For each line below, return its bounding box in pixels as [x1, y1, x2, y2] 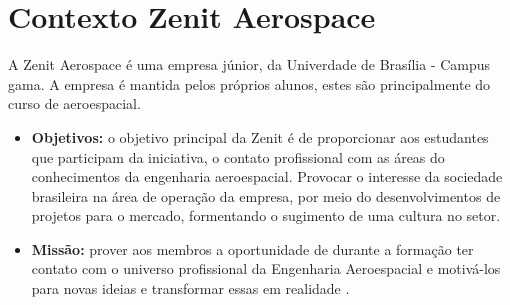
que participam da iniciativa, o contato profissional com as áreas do [31, 146, 445, 167]
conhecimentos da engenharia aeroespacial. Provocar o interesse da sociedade [31, 166, 503, 187]
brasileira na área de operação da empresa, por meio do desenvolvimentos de [31, 185, 501, 206]
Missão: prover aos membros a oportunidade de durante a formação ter [31, 238, 474, 259]
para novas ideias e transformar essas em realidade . [31, 278, 350, 299]
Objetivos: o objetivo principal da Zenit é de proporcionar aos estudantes [31, 126, 489, 147]
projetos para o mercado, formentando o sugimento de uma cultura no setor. [31, 205, 501, 226]
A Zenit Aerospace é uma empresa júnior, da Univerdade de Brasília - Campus [8, 54, 491, 75]
